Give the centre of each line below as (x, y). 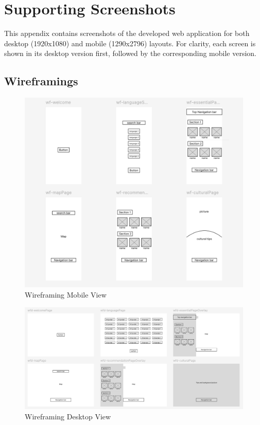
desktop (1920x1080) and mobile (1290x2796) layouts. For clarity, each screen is (130, 43)
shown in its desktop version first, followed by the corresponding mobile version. (130, 53)
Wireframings (41, 81)
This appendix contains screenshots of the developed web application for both (127, 33)
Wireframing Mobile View (66, 295)
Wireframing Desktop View (68, 416)
